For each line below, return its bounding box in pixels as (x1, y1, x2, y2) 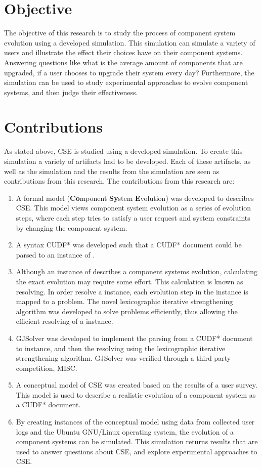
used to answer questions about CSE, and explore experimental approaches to (16, 446, 257, 456)
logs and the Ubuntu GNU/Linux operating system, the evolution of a (16, 426, 234, 437)
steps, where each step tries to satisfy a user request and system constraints (16, 212, 250, 223)
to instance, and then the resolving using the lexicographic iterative (16, 343, 226, 353)
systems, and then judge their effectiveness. (4, 87, 138, 97)
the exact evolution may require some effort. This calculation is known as (16, 276, 243, 286)
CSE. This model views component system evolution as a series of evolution (16, 202, 251, 213)
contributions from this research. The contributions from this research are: (4, 176, 235, 186)
